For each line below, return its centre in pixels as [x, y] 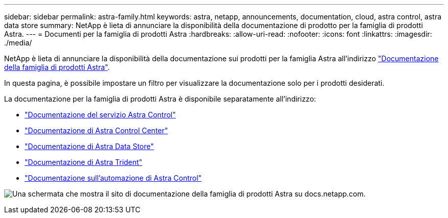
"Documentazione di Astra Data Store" [89, 146]
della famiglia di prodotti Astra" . [57, 67]
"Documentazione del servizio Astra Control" [100, 115]
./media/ [18, 43]
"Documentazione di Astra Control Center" [96, 130]
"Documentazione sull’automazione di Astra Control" [113, 178]
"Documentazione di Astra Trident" [84, 162]
